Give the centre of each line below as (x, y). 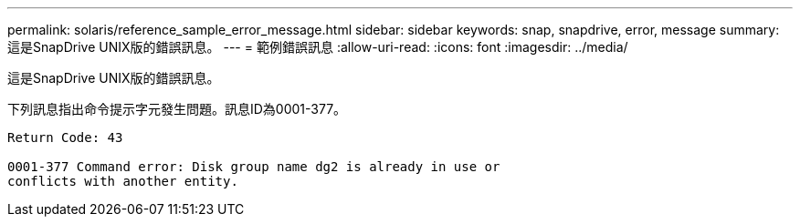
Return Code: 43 (65, 137)
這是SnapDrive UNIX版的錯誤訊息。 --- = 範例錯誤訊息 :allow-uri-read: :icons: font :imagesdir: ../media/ (318, 47)
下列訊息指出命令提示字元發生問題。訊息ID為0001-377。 (177, 109)
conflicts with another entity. (123, 181)
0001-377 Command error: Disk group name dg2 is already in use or (254, 167)
